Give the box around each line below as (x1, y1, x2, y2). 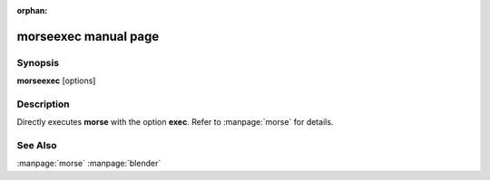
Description (16, 98, 70, 110)
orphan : (16, 5, 48, 15)
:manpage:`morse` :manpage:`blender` (16, 158, 162, 169)
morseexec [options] (16, 75, 96, 86)
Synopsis (16, 56, 59, 69)
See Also (16, 139, 57, 152)
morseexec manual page (16, 28, 160, 44)
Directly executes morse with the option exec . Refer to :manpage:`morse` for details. (16, 117, 334, 128)
